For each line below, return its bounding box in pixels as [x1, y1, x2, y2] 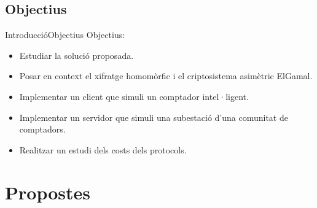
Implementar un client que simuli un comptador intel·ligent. [19, 90, 249, 102]
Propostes [5, 179, 90, 204]
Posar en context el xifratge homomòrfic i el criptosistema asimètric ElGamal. [19, 69, 313, 82]
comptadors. [19, 123, 66, 136]
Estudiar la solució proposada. [19, 48, 134, 61]
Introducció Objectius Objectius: [5, 28, 125, 41]
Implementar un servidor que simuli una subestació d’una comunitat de [19, 110, 288, 123]
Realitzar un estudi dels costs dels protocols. [19, 143, 187, 156]
